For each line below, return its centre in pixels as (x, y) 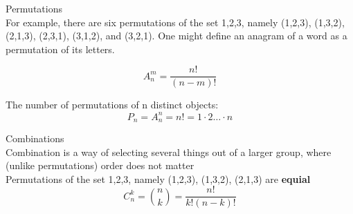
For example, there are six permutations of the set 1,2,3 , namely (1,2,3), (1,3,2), (175, 22)
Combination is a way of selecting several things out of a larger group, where (169, 152)
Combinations (35, 138)
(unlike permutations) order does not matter (100, 165)
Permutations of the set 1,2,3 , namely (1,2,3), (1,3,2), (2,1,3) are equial (158, 178)
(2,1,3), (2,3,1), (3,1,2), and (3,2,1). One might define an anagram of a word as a (176, 36)
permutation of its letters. (60, 49)
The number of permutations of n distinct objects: (112, 105)
